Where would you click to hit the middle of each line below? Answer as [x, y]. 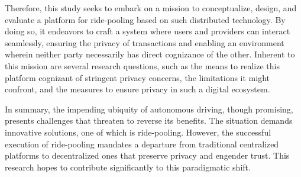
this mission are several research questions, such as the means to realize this [142, 65]
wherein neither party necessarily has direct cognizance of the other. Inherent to [150, 54]
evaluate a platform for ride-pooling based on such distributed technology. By [145, 19]
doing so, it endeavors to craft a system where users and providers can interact [148, 31]
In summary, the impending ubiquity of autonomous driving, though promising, [149, 109]
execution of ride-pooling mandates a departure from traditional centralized [142, 144]
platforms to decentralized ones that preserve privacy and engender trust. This [147, 155]
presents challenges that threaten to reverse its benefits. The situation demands [149, 120]
